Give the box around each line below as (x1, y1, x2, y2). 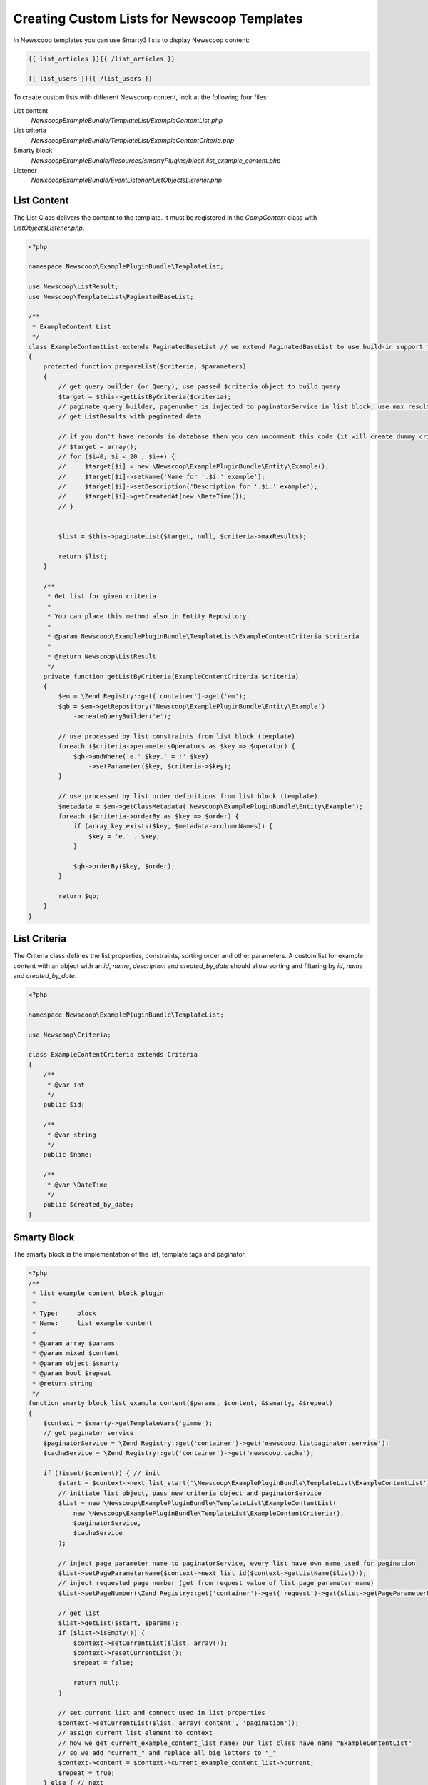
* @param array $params (32, 1339, 116, 1347)
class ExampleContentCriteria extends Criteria (28, 1050, 198, 1059)
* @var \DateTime (46, 1180, 108, 1189)
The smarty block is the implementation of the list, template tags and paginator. (13, 1250, 246, 1259)
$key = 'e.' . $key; (88, 832, 160, 840)
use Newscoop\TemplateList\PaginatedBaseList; (28, 293, 194, 301)
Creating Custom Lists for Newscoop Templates (13, 11, 303, 26)
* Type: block (32, 1309, 96, 1317)
